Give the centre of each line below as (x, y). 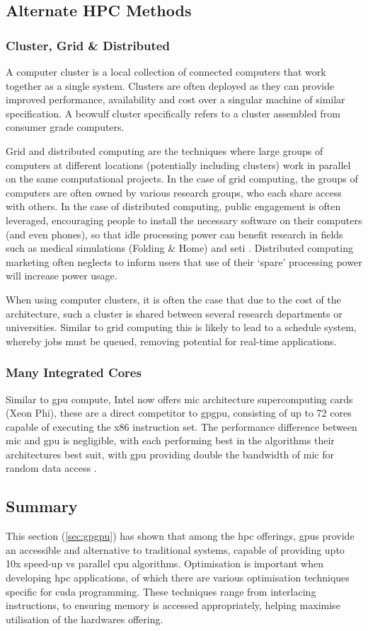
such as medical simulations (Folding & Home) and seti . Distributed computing (179, 248)
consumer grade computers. (65, 127)
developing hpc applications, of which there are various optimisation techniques (178, 578)
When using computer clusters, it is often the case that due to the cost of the (173, 299)
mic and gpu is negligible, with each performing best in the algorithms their (170, 440)
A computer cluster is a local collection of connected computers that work (166, 71)
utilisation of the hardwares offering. (85, 619)
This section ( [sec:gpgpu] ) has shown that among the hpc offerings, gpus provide (180, 536)
